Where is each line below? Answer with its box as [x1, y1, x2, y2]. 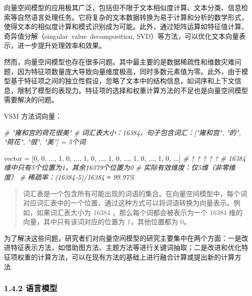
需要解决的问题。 [4, 94, 58, 105]
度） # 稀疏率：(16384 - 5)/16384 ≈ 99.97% [4, 171, 135, 182]
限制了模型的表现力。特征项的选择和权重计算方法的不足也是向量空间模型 [17, 85, 248, 95]
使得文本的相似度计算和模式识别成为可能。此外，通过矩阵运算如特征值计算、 [4, 21, 248, 31]
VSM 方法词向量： [4, 110, 62, 121]
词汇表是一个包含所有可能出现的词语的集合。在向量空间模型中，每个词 [23, 188, 247, 198]
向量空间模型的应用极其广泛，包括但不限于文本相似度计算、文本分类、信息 [4, 2, 241, 12]
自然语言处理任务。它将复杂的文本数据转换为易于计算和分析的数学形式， [17, 12, 248, 22]
